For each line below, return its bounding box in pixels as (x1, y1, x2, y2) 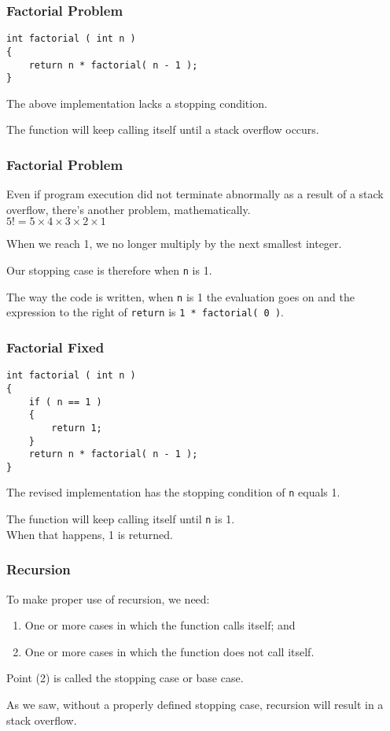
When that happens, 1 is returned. (6, 526, 173, 542)
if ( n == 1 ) (28, 396, 102, 408)
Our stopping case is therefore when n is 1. (6, 262, 212, 279)
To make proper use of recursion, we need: (6, 590, 210, 607)
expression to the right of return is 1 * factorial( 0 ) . (6, 304, 284, 320)
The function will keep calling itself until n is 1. (6, 511, 235, 527)
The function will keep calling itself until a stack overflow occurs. (6, 121, 319, 138)
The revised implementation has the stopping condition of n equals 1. (6, 484, 340, 500)
